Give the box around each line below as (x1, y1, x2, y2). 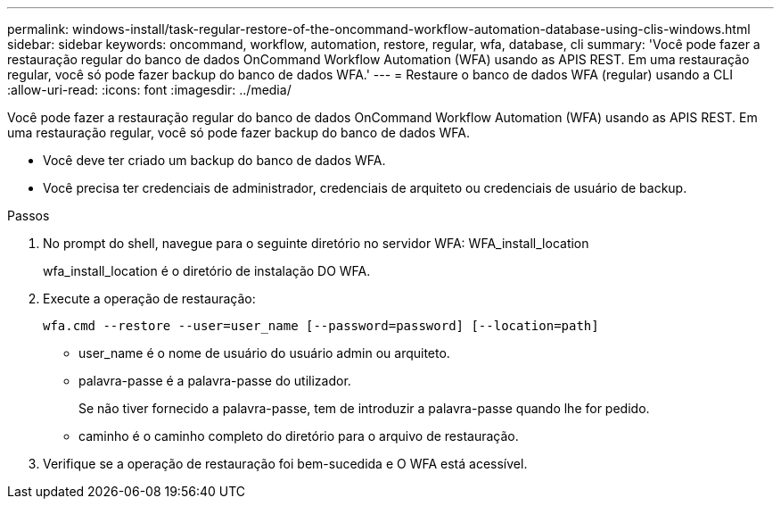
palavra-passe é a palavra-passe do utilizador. (78, 373, 351, 388)
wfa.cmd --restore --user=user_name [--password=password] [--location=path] (43, 319, 599, 333)
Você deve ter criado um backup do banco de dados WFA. (43, 153, 386, 168)
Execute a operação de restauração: (43, 291, 256, 306)
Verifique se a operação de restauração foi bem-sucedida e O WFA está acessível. (43, 456, 528, 471)
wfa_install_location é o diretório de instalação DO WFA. (43, 263, 371, 278)
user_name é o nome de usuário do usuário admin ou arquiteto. (78, 345, 450, 361)
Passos (7, 208, 50, 223)
